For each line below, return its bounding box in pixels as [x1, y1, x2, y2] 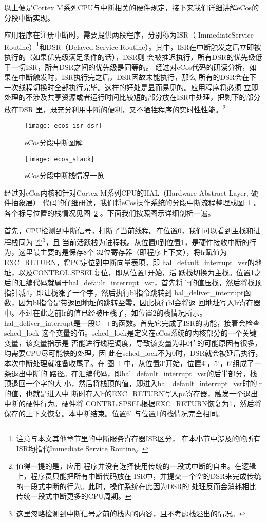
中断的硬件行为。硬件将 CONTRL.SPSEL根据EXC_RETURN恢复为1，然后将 [4, 398, 262, 409]
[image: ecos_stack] [25, 155, 95, 163]
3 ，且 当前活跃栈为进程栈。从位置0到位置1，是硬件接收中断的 [42, 235, 250, 247]
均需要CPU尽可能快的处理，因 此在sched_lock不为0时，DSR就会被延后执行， [4, 347, 262, 358]
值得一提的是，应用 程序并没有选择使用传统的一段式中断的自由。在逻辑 [16, 460, 256, 471]
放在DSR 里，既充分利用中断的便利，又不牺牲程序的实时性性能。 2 [4, 102, 226, 114]
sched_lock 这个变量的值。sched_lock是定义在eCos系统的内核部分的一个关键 [4, 327, 257, 338]
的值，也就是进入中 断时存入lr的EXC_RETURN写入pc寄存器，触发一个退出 [4, 388, 258, 398]
